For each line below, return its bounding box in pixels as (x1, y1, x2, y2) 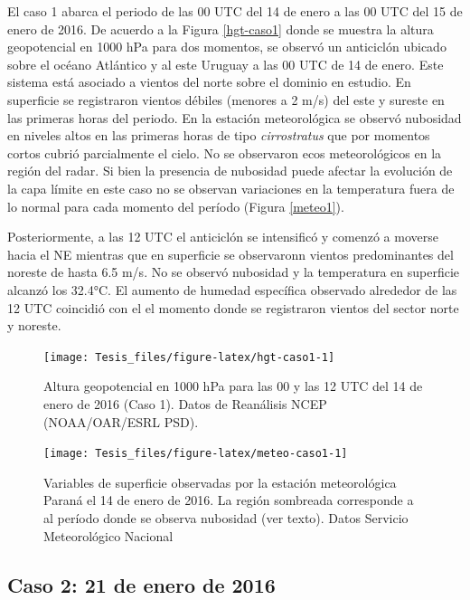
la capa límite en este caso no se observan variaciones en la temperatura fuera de (7, 178, 455, 197)
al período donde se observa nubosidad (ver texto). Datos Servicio (43, 508, 409, 527)
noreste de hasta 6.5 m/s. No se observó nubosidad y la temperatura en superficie (7, 262, 460, 281)
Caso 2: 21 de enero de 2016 (7, 570, 276, 598)
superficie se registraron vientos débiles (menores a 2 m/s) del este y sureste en (7, 90, 445, 109)
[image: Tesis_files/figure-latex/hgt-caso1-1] (43, 350, 335, 364)
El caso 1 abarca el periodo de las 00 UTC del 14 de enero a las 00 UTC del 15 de (7, 2, 463, 20)
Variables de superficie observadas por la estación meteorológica (43, 472, 397, 491)
